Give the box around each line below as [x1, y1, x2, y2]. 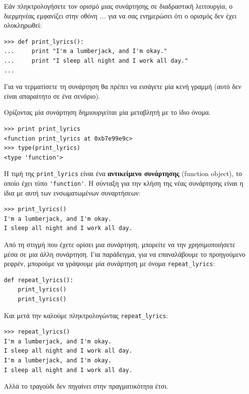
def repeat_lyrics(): [4, 276, 74, 284]
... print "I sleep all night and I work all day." [4, 57, 188, 64]
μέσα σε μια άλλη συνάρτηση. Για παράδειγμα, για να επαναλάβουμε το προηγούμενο [4, 249, 246, 259]
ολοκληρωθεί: [4, 20, 42, 30]
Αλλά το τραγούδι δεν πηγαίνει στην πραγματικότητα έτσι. [4, 381, 168, 391]
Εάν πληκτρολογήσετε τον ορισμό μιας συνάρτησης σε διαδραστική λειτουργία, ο [4, 1, 233, 11]
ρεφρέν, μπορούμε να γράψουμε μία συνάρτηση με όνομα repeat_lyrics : [4, 258, 215, 269]
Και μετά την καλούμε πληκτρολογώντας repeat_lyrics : [4, 310, 168, 320]
